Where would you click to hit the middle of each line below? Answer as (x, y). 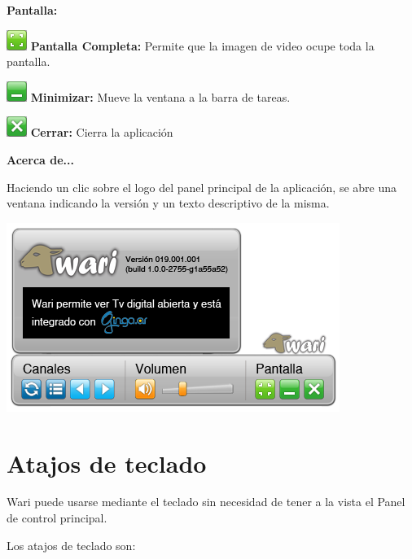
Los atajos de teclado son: (71, 545)
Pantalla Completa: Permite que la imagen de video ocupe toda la (202, 45)
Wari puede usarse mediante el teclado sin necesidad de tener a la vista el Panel (206, 502)
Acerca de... (40, 159)
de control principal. (57, 518)
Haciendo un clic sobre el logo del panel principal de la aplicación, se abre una (202, 187)
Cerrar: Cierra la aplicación (102, 132)
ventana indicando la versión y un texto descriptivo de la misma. (168, 203)
